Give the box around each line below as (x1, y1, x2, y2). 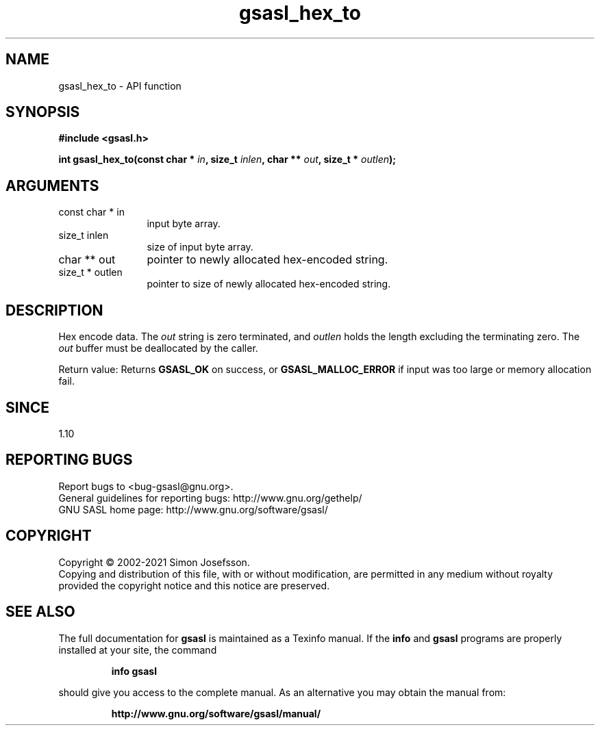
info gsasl (111, 665, 157, 677)
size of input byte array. (147, 241, 253, 253)
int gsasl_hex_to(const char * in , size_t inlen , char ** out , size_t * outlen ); (58, 153, 397, 166)
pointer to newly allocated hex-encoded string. (147, 253, 388, 267)
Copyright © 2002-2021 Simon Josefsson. (58, 556, 250, 568)
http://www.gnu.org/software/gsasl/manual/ (111, 707, 321, 719)
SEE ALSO (5, 603, 75, 621)
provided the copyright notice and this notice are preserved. (58, 579, 330, 591)
